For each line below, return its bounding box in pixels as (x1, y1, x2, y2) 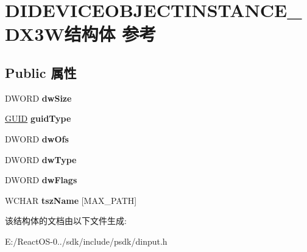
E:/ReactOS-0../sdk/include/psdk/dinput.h (5, 234, 168, 247)
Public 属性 (5, 63, 77, 82)
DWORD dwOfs (5, 132, 69, 145)
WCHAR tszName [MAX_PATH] (5, 194, 137, 206)
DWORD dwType (5, 153, 77, 166)
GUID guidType (5, 112, 71, 125)
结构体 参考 (64, 21, 157, 46)
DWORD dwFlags (5, 173, 77, 186)
